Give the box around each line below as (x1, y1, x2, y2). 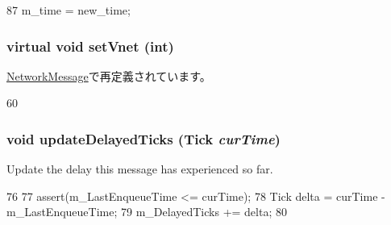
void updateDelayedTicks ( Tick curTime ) (6, 128, 281, 148)
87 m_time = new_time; (6, 2, 131, 18)
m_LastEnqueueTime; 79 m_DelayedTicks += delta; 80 (6, 203, 287, 220)
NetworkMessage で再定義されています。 (6, 67, 211, 84)
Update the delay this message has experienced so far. (6, 160, 273, 177)
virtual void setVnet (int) (6, 35, 174, 56)
